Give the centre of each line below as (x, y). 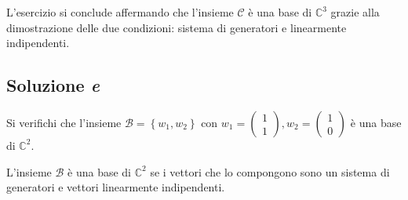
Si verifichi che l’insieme (64, 122)
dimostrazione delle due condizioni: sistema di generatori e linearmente (177, 27)
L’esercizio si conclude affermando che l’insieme (120, 12)
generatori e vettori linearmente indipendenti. (116, 187)
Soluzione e (53, 85)
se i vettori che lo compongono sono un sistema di (270, 171)
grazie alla (355, 12)
